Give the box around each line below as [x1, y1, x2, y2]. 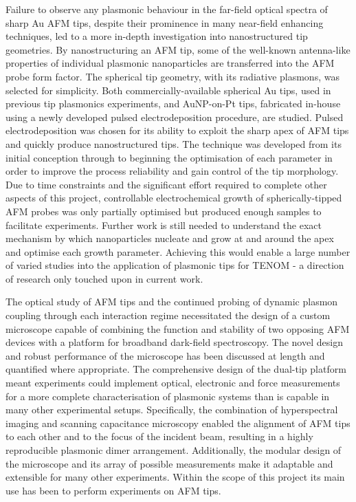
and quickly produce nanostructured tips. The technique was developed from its [5, 136, 342, 151]
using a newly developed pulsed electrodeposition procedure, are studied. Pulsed [5, 109, 344, 124]
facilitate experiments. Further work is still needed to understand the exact [5, 217, 322, 232]
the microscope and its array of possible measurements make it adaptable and [5, 456, 333, 470]
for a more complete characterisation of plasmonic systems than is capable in [5, 389, 330, 403]
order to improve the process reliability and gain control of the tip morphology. [5, 164, 339, 178]
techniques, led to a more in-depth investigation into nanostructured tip [5, 29, 308, 43]
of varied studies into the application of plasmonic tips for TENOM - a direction [5, 258, 344, 272]
